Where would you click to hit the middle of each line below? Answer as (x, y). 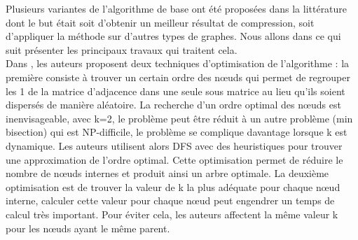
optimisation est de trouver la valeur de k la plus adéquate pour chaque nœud (173, 186)
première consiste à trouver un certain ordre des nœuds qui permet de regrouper (178, 77)
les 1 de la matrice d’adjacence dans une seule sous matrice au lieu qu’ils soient (175, 91)
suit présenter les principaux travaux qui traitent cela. (122, 49)
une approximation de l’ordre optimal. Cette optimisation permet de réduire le (174, 159)
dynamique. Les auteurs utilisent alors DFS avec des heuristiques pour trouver (174, 145)
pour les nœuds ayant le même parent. (88, 228)
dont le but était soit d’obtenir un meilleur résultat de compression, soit (160, 22)
